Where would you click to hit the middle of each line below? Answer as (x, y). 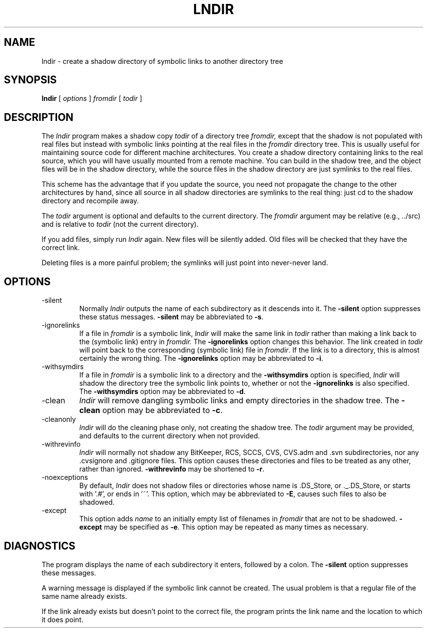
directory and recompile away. (90, 201)
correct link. (61, 248)
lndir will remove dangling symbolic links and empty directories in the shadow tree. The (239, 401)
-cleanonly (59, 419)
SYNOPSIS (30, 80)
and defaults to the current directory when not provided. (170, 436)
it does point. (62, 619)
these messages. (69, 573)
